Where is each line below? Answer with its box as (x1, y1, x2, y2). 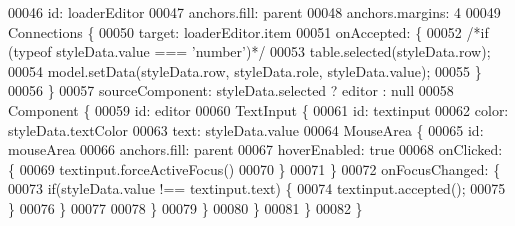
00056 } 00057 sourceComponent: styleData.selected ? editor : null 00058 (8, 80, 454, 101)
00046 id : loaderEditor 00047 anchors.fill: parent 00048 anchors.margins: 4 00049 (8, 2, 501, 22)
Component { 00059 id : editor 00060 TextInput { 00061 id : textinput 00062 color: (8, 99, 509, 120)
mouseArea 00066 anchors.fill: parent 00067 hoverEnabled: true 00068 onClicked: (8, 139, 503, 160)
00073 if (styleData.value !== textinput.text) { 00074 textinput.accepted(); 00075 (8, 178, 506, 199)
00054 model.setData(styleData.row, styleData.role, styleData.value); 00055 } (8, 60, 482, 81)
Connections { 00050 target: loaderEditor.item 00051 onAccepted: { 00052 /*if (8, 21, 489, 42)
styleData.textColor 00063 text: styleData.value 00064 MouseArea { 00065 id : (8, 119, 484, 140)
